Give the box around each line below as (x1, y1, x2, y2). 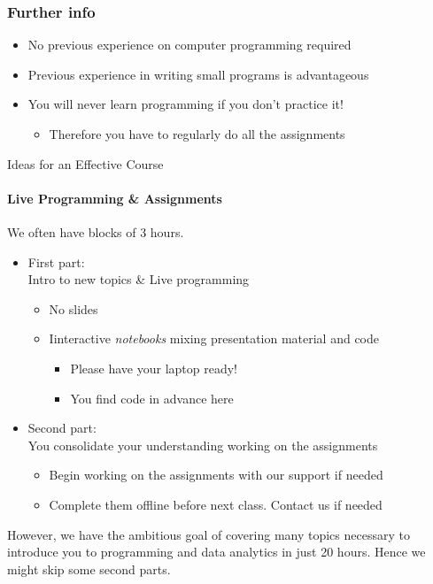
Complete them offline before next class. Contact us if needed (49, 495, 383, 513)
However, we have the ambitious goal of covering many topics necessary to (7, 525, 410, 543)
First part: (27, 252, 85, 271)
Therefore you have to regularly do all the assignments (49, 125, 345, 142)
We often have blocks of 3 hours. (7, 222, 184, 241)
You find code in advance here (70, 388, 234, 407)
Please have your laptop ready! (70, 358, 237, 377)
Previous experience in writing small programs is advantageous (27, 65, 369, 83)
